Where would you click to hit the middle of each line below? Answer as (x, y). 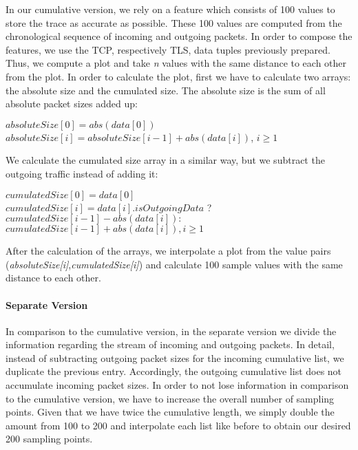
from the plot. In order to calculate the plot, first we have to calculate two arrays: (178, 76)
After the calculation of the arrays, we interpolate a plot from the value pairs (168, 251)
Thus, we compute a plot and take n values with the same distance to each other (176, 63)
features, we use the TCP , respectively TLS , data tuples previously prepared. (168, 49)
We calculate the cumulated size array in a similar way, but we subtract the (165, 160)
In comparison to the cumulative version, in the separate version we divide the (171, 331)
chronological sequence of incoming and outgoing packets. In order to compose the (179, 36)
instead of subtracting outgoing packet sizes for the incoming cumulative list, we (175, 357)
